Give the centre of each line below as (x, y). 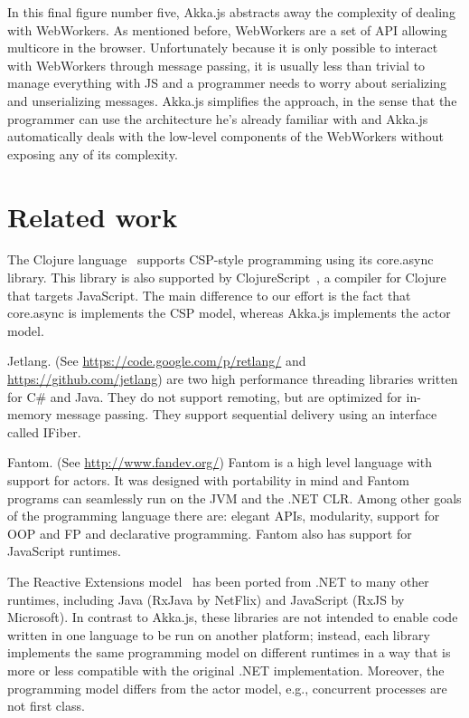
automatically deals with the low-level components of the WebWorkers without (225, 136)
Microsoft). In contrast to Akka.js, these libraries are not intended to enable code (233, 617)
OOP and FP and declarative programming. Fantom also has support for (210, 533)
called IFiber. (44, 431)
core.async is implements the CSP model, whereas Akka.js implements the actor (229, 313)
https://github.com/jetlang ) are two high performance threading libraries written (233, 379)
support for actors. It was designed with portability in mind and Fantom (208, 480)
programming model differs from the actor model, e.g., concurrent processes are (227, 688)
